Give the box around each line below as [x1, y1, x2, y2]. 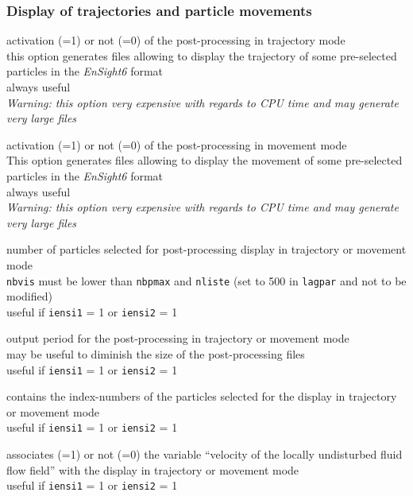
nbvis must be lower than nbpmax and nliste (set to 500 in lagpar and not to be [6, 272, 407, 289]
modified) [6, 288, 52, 304]
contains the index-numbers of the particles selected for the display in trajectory [6, 388, 397, 405]
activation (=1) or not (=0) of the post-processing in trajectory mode [6, 32, 345, 48]
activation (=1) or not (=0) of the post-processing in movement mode [6, 136, 347, 153]
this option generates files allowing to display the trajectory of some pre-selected [6, 47, 397, 64]
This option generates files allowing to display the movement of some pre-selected [6, 152, 403, 169]
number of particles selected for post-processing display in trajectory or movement [6, 241, 407, 258]
